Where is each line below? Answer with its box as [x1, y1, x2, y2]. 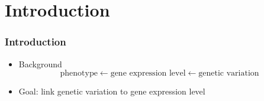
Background [18, 57, 62, 70]
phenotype [60, 69, 98, 78]
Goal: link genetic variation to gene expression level [18, 85, 205, 97]
